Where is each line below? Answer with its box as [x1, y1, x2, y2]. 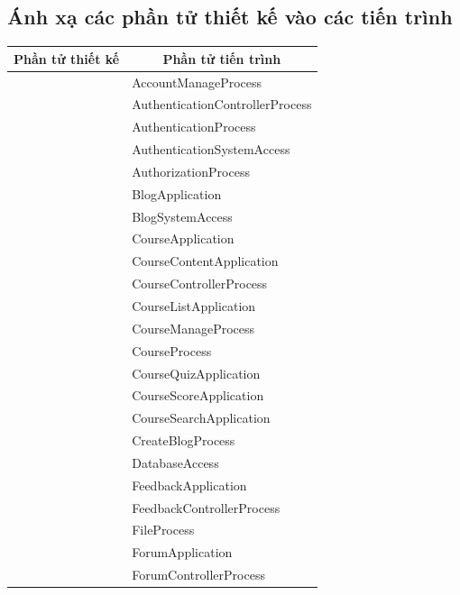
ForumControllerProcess [132, 565, 265, 584]
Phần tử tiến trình [162, 49, 281, 68]
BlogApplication [132, 184, 222, 203]
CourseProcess [132, 341, 212, 360]
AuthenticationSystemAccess [132, 140, 290, 159]
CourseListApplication [132, 296, 256, 315]
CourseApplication [132, 229, 235, 248]
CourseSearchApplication [132, 408, 271, 427]
